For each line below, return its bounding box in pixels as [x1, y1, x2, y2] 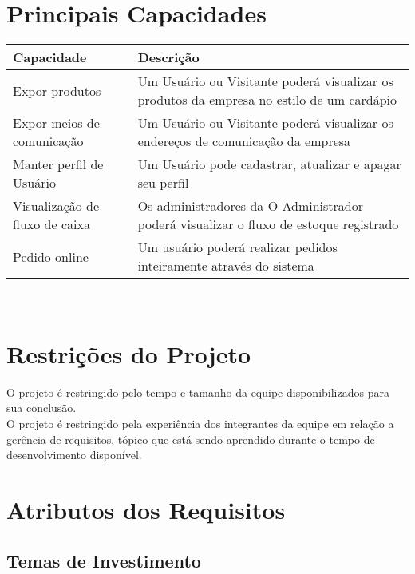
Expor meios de [13, 113, 100, 133]
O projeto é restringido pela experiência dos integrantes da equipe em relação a [6, 415, 394, 432]
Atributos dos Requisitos [6, 493, 286, 525]
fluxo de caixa [13, 215, 90, 234]
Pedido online [13, 247, 89, 266]
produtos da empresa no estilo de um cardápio [137, 90, 397, 109]
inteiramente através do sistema [137, 256, 314, 275]
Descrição [137, 48, 200, 67]
